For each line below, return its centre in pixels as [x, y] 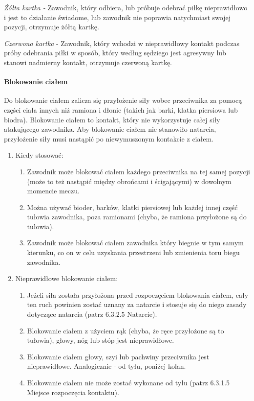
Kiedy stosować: [39, 155]
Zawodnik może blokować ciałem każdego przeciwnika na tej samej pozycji [138, 171]
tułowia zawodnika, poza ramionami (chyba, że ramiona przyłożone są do [137, 217]
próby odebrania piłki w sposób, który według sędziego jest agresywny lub [115, 53]
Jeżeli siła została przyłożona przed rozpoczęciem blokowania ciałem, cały [138, 295]
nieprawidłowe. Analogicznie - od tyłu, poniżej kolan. [106, 366]
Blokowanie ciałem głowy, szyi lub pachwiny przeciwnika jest [118, 356]
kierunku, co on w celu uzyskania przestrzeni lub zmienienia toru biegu [133, 252]
